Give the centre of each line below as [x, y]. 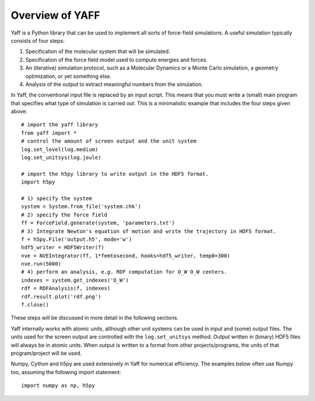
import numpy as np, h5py [58, 386]
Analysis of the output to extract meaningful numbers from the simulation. [114, 84]
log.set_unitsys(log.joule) [61, 158]
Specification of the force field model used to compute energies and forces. [117, 60]
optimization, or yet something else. [69, 76]
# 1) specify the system [57, 198]
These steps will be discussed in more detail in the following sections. [95, 318]
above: [19, 112]
